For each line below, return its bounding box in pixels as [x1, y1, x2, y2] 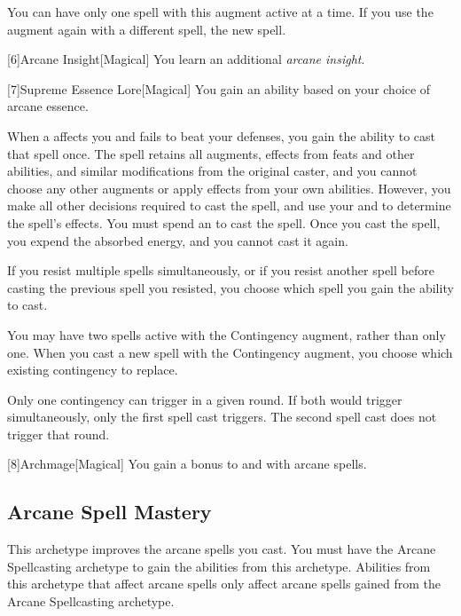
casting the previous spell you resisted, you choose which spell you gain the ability [7, 278, 454, 296]
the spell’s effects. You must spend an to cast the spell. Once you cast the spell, [7, 213, 441, 232]
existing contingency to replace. [7, 360, 178, 379]
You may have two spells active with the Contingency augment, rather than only [7, 325, 446, 344]
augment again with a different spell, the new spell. [7, 20, 286, 38]
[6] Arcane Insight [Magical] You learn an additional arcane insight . [7, 50, 365, 68]
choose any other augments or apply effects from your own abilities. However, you [7, 178, 451, 197]
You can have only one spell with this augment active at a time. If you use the [7, 3, 434, 20]
